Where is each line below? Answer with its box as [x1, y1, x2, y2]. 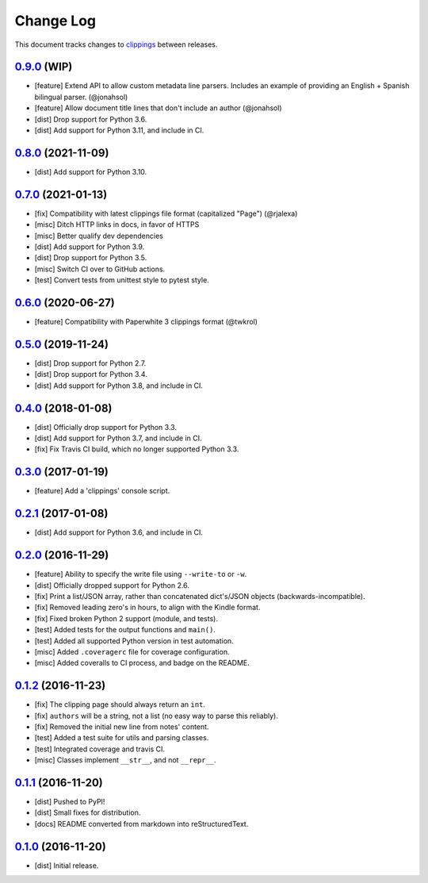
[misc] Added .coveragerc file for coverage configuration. [34, 647, 230, 656]
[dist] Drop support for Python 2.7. [34, 358, 147, 368]
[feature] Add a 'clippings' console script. [34, 486, 170, 496]
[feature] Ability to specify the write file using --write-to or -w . [34, 570, 247, 579]
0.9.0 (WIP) [14, 60, 73, 74]
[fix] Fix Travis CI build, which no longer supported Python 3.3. [34, 444, 239, 454]
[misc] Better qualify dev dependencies [34, 231, 164, 240]
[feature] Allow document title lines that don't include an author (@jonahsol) [34, 103, 282, 113]
